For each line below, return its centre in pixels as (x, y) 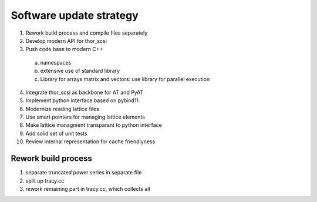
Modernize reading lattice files (62, 109)
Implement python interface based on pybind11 (82, 100)
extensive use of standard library (80, 71)
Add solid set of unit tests (56, 133)
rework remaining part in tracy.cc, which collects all (88, 188)
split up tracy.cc (45, 181)
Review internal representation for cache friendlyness (90, 142)
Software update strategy (75, 15)
